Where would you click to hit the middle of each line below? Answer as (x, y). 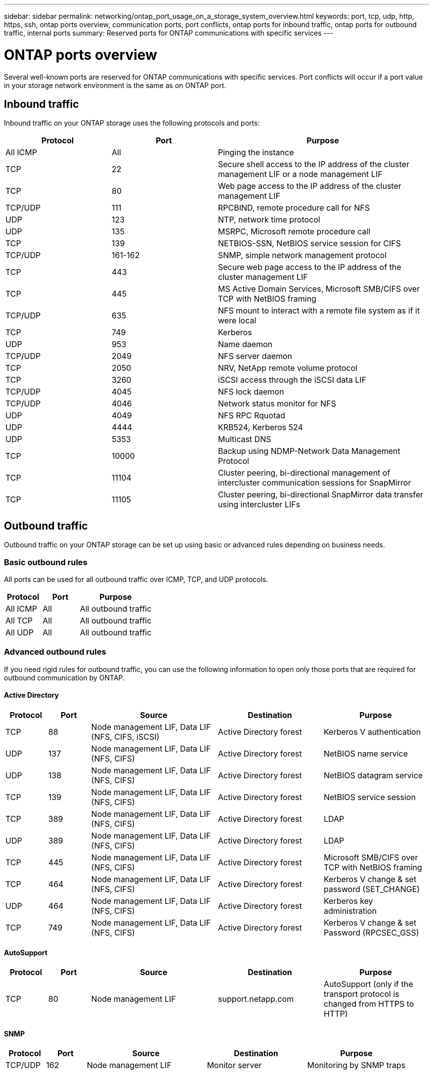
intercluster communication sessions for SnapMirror (315, 483)
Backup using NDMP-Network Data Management (309, 451)
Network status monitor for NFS (277, 404)
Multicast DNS (245, 439)
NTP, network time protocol (269, 220)
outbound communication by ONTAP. (65, 677)
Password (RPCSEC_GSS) (371, 932)
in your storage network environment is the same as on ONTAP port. (115, 85)
